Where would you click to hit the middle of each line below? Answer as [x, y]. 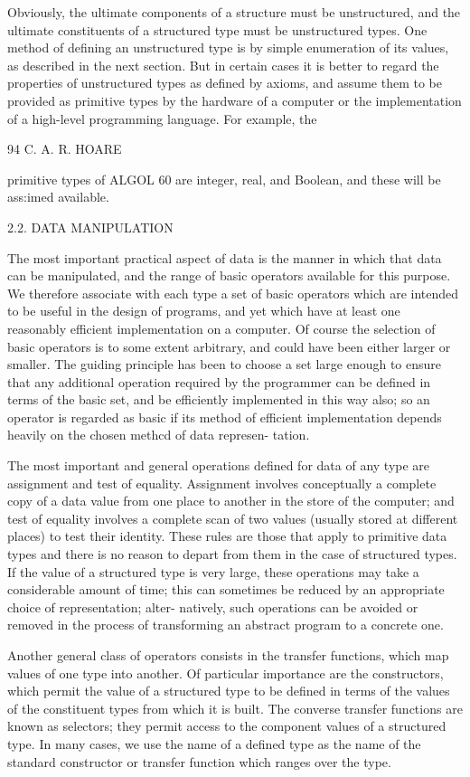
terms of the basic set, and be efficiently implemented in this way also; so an [219, 399]
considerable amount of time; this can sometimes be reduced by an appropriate [226, 589]
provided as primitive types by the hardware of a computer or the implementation [235, 100]
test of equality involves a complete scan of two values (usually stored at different [233, 518]
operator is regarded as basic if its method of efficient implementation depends [225, 417]
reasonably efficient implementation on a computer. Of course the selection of [221, 328]
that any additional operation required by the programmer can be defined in [219, 381]
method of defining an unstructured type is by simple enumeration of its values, [228, 47]
